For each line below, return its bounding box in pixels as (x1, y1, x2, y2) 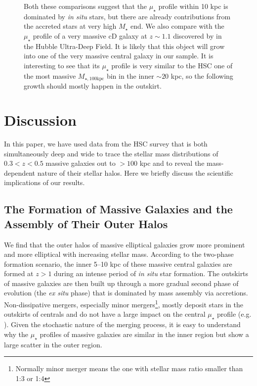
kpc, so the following (171, 70, 233, 81)
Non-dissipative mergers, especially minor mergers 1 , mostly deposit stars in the (4, 298, 243, 309)
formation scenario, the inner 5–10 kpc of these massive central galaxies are (4, 258, 232, 269)
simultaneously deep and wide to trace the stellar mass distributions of (4, 148, 218, 158)
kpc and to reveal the (139, 158, 205, 168)
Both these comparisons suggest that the (24, 1, 147, 11)
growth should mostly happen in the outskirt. (24, 81, 162, 91)
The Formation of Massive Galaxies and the (4, 201, 233, 217)
